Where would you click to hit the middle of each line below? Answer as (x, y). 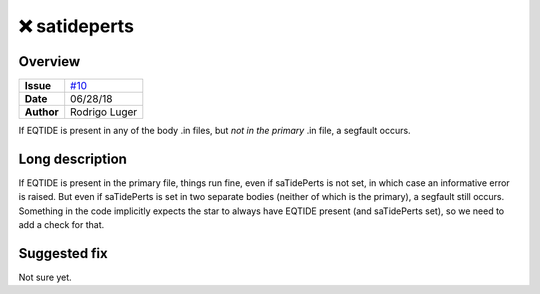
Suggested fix (63, 253)
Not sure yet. (45, 277)
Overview (49, 61)
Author (41, 112)
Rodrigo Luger (104, 112)
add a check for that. (61, 225)
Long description (72, 158)
